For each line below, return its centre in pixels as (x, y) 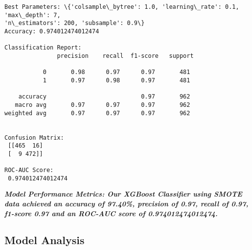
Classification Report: (43, 48)
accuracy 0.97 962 (104, 97)
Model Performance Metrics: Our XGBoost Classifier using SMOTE (123, 194)
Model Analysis (45, 239)
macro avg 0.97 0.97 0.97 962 (103, 105)
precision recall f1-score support (125, 56)
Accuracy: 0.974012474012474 (52, 31)
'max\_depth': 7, (33, 15)
